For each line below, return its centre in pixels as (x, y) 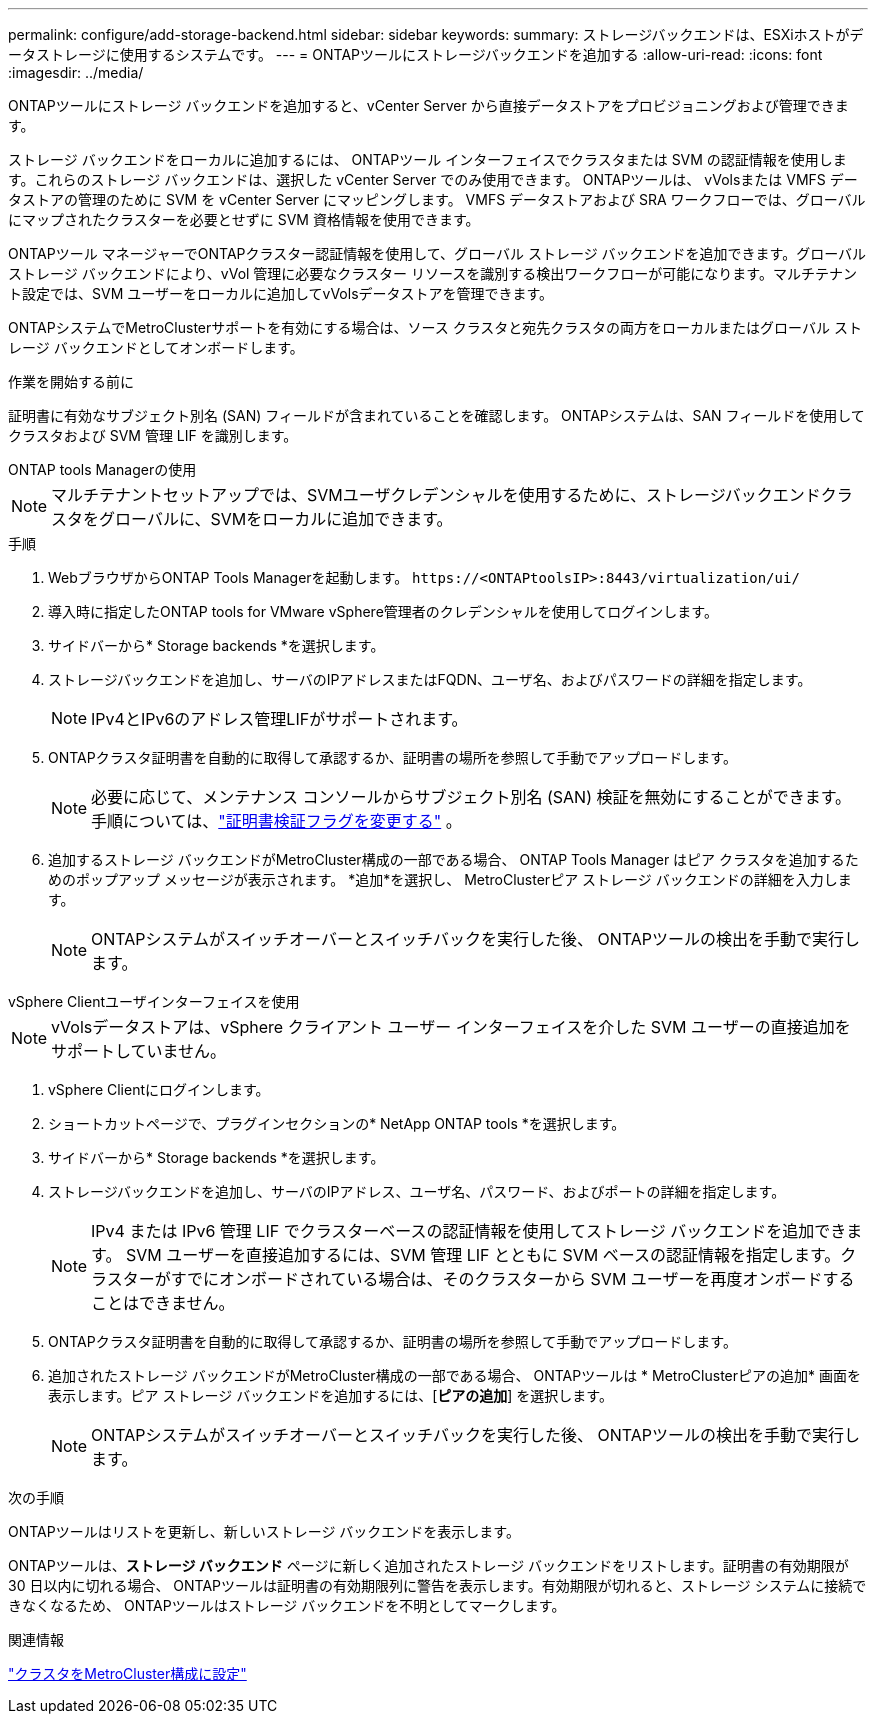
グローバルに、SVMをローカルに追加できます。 (276, 519)
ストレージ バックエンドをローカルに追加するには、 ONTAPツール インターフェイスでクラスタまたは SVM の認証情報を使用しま (427, 159)
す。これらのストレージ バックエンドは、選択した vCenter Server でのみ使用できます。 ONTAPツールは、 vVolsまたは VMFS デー (433, 179)
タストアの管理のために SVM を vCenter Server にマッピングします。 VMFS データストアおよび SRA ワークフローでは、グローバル (437, 199)
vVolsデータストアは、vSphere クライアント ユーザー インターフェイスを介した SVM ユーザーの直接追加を (451, 1027)
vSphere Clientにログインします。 (159, 1089)
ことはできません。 (163, 1303)
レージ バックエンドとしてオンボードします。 (156, 347)
